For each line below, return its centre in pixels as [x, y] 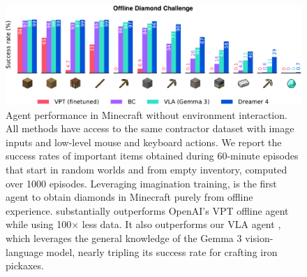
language [24, 251]
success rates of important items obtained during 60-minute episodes [152, 156]
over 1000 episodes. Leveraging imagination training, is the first [141, 183]
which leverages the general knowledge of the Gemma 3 [124, 237]
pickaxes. [25, 265]
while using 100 [39, 224]
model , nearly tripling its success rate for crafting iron [162, 251]
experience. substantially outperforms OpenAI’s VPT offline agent [147, 210]
